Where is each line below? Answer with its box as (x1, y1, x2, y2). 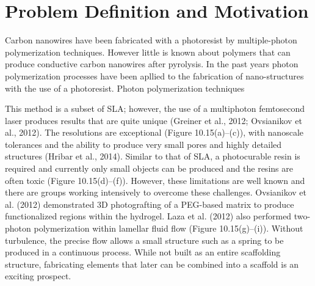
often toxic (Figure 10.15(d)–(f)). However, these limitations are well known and (5, 174, 305, 186)
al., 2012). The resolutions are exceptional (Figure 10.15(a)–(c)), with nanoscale (5, 126, 303, 139)
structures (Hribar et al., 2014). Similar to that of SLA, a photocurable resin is (5, 150, 300, 163)
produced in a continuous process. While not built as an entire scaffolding (5, 246, 281, 258)
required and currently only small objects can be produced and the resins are (5, 162, 293, 175)
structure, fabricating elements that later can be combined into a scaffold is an (5, 257, 299, 270)
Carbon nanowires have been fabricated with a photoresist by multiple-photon (5, 34, 297, 46)
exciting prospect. (5, 269, 71, 282)
